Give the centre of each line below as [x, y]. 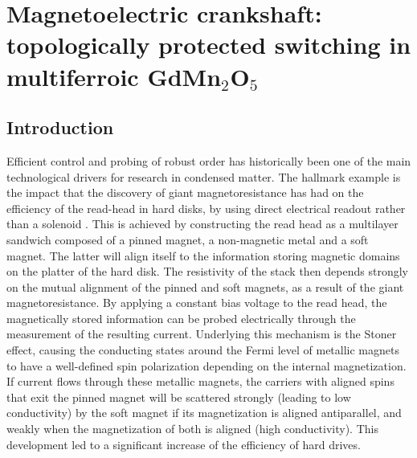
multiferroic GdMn [114, 76]
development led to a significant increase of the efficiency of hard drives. [184, 444]
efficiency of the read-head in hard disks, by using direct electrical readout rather [206, 208]
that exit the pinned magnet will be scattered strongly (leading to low [179, 397]
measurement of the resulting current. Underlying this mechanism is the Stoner [202, 334]
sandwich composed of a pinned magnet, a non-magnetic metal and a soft [188, 239]
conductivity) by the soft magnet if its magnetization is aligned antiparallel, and [204, 413]
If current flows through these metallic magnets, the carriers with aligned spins [200, 381]
